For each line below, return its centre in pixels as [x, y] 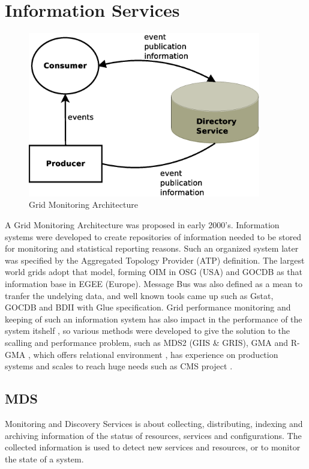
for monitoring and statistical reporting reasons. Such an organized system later [152, 248]
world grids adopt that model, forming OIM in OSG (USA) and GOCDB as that [154, 272]
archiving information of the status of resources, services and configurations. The [153, 435]
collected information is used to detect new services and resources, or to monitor [153, 447]
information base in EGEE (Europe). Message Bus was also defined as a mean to [154, 284]
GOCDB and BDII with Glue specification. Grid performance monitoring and [148, 307]
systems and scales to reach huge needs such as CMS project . [119, 366]
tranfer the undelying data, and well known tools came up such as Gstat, [139, 295]
